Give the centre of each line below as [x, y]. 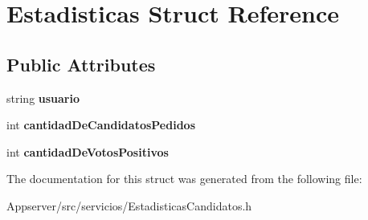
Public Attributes [81, 64]
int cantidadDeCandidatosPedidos [101, 125]
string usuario [43, 98]
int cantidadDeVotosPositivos [88, 151]
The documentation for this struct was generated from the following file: [184, 179]
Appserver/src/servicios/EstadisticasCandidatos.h [129, 205]
